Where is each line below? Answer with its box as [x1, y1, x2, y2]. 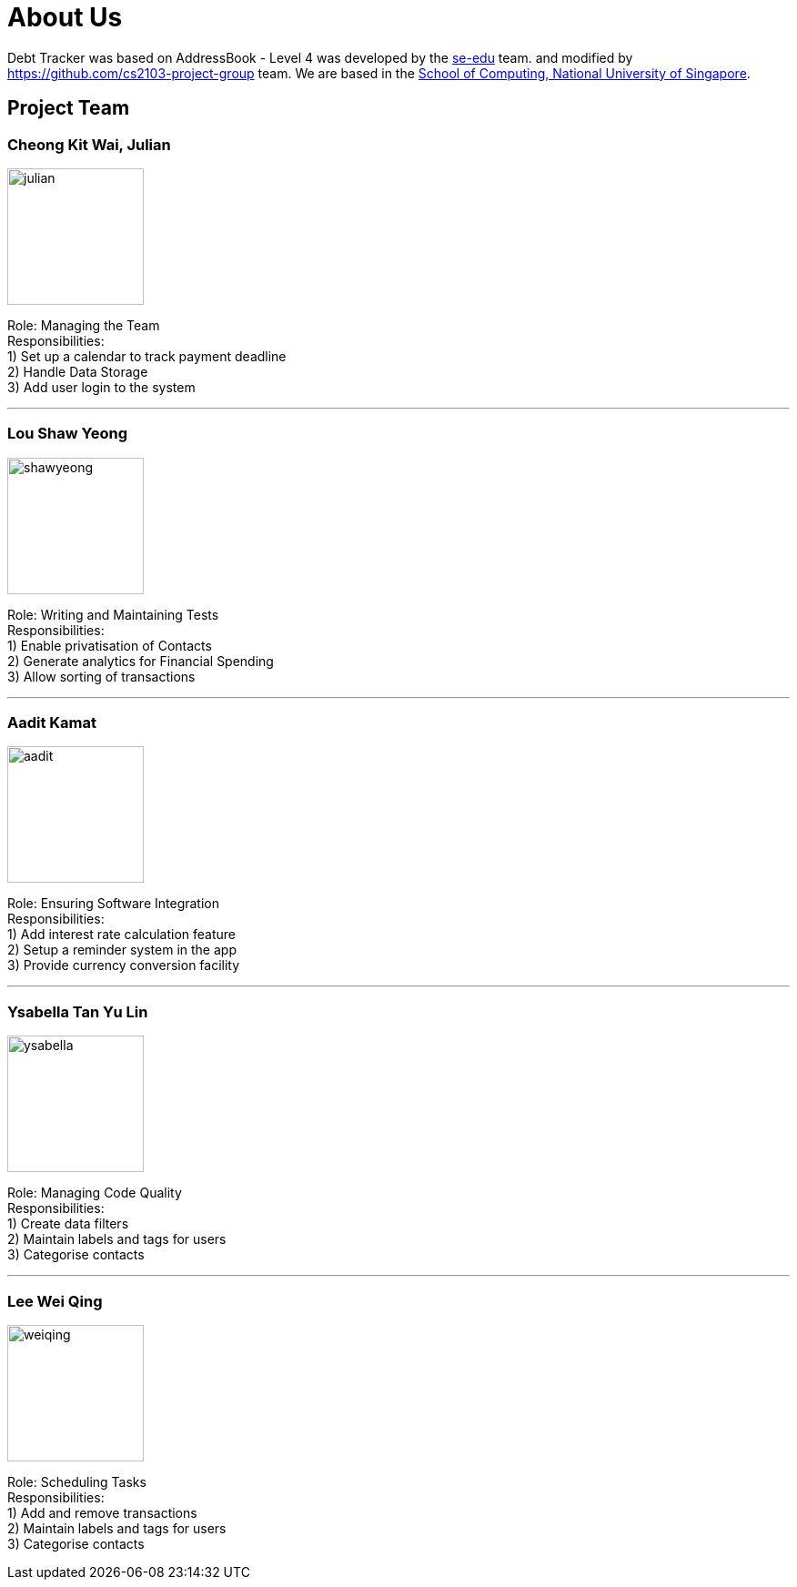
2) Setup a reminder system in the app [7, 942, 237, 958]
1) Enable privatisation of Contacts [7, 637, 212, 653]
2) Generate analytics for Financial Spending [7, 652, 274, 669]
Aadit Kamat [7, 713, 97, 733]
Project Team [7, 96, 130, 120]
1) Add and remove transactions [7, 1504, 197, 1521]
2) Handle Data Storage [7, 363, 148, 379]
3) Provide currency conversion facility [7, 957, 240, 974]
